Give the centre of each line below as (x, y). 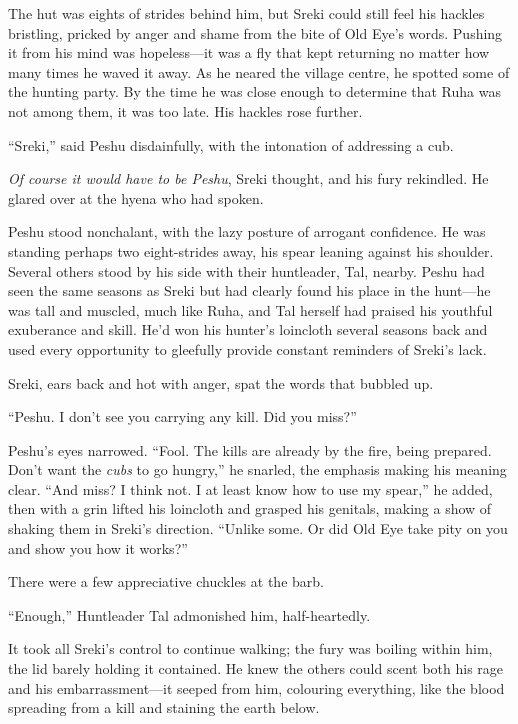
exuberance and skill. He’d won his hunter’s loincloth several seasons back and (248, 329)
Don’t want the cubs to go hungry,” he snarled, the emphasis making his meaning (257, 469)
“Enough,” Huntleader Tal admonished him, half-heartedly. (189, 614)
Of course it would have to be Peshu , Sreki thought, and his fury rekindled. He (248, 178)
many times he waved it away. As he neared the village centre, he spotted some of (259, 71)
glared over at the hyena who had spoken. (136, 197)
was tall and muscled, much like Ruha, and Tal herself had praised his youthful (250, 309)
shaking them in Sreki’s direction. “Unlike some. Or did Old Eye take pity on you (258, 528)
